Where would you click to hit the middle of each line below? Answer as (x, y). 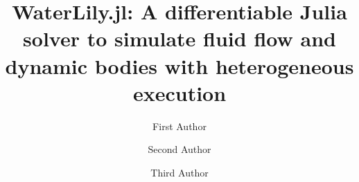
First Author (179, 126)
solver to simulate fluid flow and (179, 38)
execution (179, 92)
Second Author (179, 149)
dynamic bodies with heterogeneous (179, 65)
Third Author (179, 172)
